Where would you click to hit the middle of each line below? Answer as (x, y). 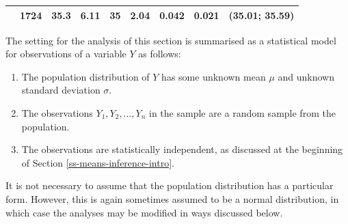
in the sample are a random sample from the (242, 112)
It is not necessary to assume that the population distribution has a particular (170, 185)
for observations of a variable (66, 54)
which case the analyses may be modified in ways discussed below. (144, 212)
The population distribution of (85, 76)
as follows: (160, 54)
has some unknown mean (214, 76)
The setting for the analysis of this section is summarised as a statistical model (171, 40)
